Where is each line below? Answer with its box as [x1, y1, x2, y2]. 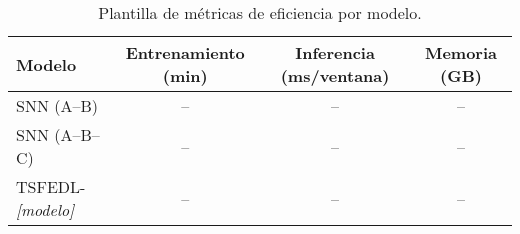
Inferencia [295, 41, 375, 64]
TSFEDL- [16, 175, 86, 198]
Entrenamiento [125, 41, 245, 64]
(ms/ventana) [280, 64, 390, 87]
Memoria [424, 41, 497, 64]
